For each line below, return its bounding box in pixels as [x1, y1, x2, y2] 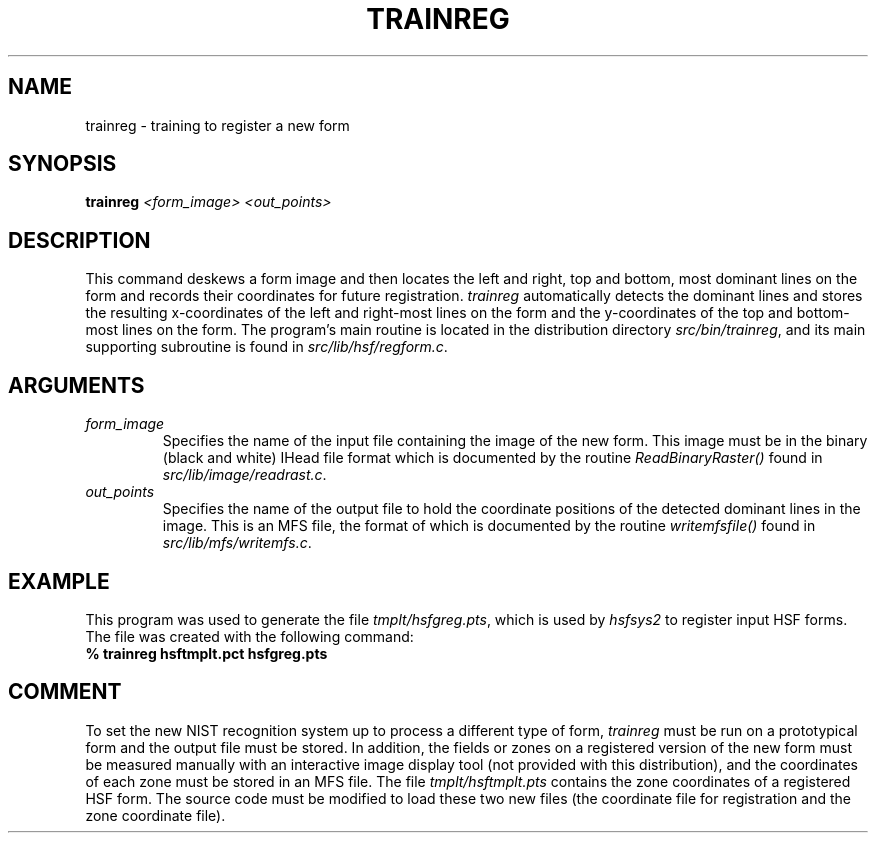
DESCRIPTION [8, 227, 151, 253]
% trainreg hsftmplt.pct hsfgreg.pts [85, 644, 328, 662]
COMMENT [8, 679, 122, 705]
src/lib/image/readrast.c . [162, 466, 327, 484]
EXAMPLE [8, 568, 110, 594]
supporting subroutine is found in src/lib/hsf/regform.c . [85, 338, 448, 356]
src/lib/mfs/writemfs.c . [162, 534, 312, 552]
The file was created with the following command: [85, 627, 414, 645]
